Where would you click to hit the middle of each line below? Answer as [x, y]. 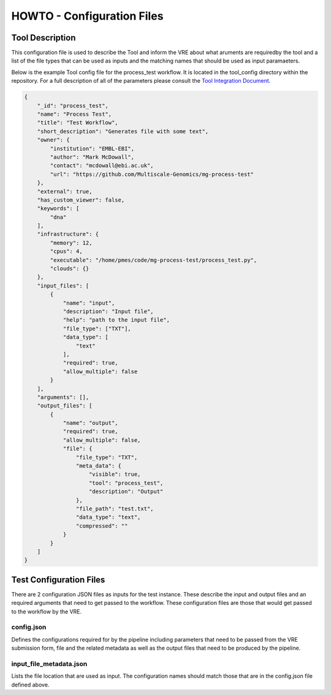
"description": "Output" [126, 492]
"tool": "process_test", [126, 483]
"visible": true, [115, 474]
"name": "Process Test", [74, 114]
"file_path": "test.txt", [115, 508]
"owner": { [53, 140]
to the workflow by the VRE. [47, 611]
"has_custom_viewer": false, [81, 200]
